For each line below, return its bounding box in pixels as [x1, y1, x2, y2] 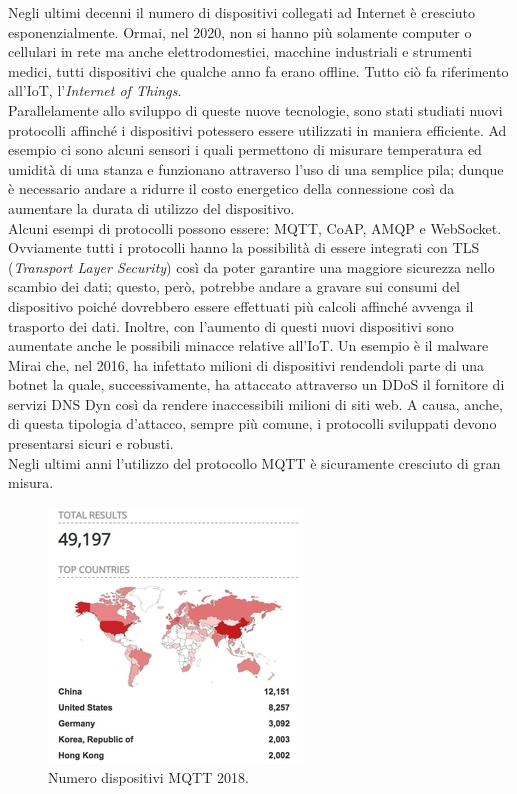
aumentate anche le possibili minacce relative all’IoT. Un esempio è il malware [8, 335, 489, 356]
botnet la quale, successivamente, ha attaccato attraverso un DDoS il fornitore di [8, 374, 505, 395]
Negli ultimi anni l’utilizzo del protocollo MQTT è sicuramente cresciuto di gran [8, 452, 501, 473]
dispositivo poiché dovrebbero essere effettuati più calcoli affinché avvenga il [8, 295, 474, 316]
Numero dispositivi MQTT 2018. [48, 767, 249, 788]
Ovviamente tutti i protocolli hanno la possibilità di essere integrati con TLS [8, 237, 480, 258]
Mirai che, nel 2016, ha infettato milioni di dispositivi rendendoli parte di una [8, 354, 484, 375]
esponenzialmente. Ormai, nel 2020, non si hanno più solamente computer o [8, 21, 472, 42]
